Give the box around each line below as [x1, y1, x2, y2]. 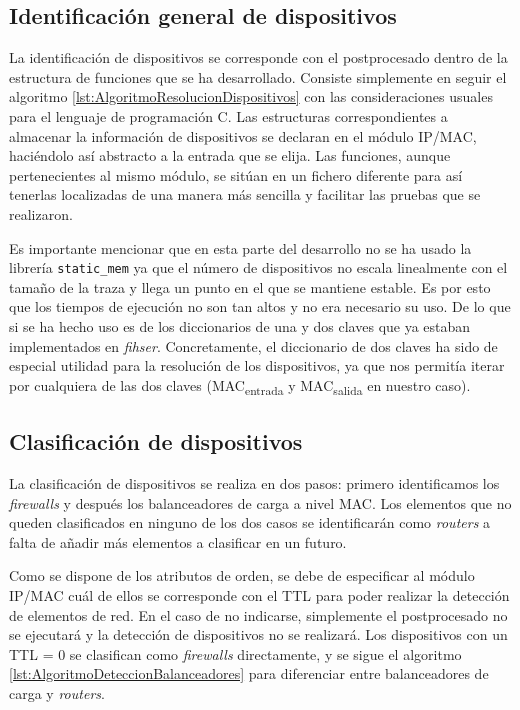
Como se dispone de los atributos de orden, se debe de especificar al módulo [9, 565, 475, 586]
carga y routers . [9, 683, 105, 704]
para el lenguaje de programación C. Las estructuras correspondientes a [9, 105, 448, 126]
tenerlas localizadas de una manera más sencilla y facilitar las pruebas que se [9, 184, 481, 205]
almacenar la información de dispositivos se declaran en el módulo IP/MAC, [9, 125, 477, 146]
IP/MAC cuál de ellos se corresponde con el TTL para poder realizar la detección [9, 585, 510, 606]
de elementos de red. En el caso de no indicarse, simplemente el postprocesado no [9, 604, 508, 625]
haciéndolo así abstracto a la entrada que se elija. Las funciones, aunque [9, 145, 451, 166]
